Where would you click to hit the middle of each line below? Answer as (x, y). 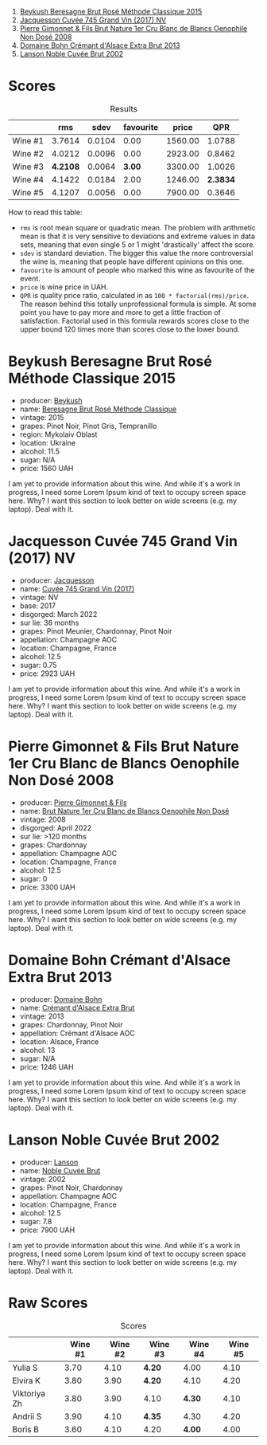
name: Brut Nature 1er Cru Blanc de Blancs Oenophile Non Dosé (124, 811)
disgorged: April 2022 (56, 827)
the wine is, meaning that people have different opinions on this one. (132, 261)
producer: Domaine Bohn (61, 999)
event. (30, 278)
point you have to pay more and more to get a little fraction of (120, 312)
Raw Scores (48, 1303)
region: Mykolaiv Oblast (58, 434)
